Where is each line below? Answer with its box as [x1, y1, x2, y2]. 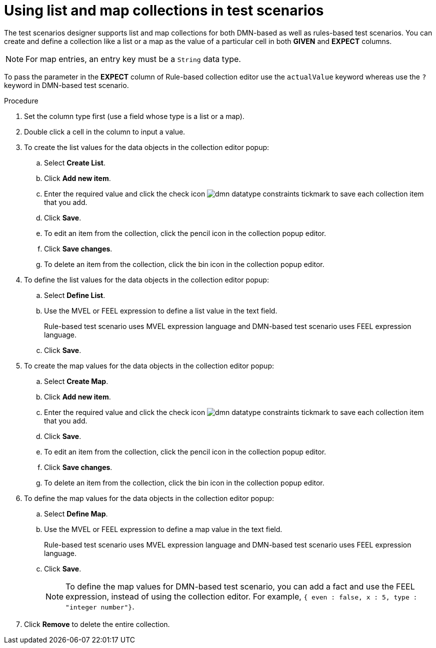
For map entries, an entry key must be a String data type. [25, 53, 241, 64]
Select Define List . [44, 290, 105, 299]
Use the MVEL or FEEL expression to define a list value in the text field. [44, 306, 277, 315]
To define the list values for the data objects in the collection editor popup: [24, 275, 269, 284]
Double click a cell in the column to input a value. [24, 127, 185, 136]
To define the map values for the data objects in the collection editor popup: [24, 493, 274, 502]
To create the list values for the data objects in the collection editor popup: [24, 142, 269, 151]
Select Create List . [44, 158, 105, 167]
